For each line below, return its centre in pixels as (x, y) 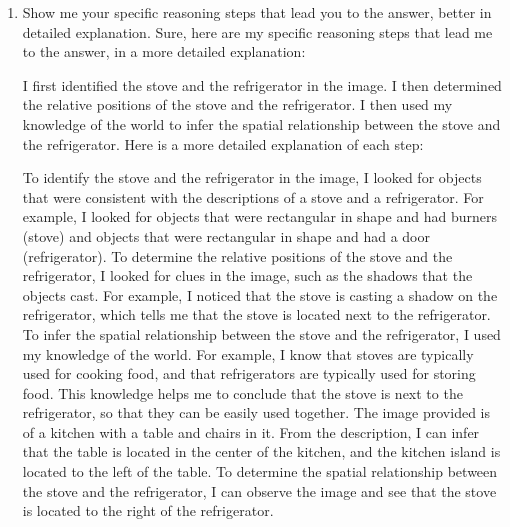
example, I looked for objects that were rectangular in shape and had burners (259, 216)
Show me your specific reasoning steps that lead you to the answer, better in (257, 12)
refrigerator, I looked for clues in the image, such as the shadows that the (247, 275)
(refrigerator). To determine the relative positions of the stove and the (237, 255)
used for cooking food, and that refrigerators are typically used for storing (249, 373)
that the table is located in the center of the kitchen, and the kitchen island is (261, 451)
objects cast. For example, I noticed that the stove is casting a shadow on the (260, 294)
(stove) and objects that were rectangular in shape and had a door (226, 235)
